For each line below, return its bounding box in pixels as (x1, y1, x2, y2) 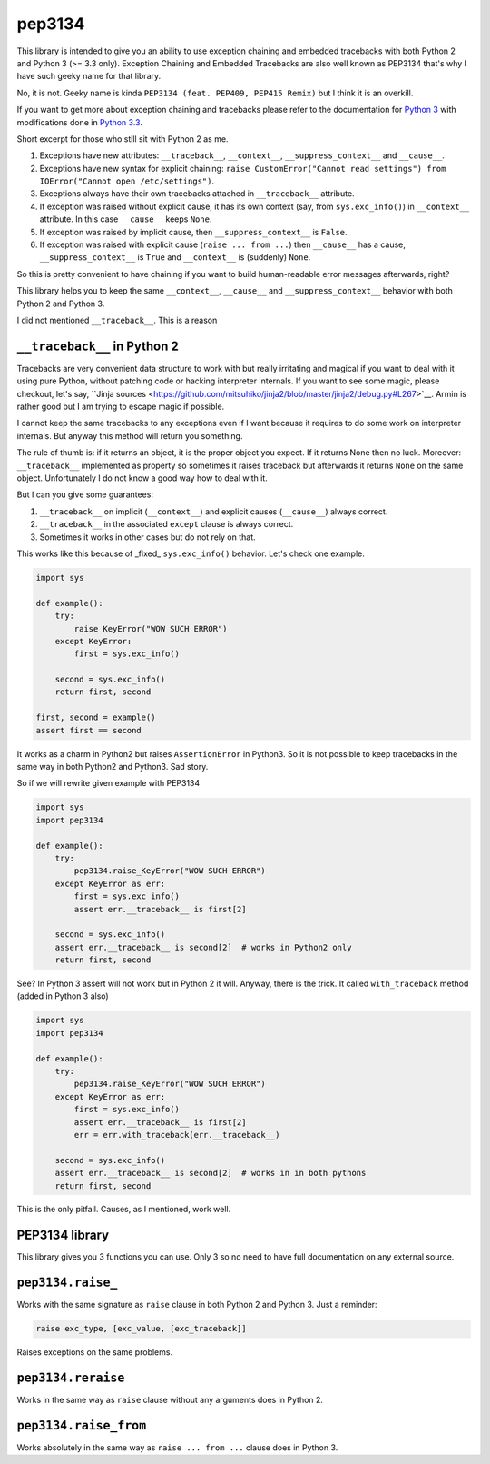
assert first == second (35, 725, 142, 735)
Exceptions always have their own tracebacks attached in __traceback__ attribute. (39, 188, 355, 199)
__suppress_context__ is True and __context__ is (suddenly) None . (39, 252, 311, 263)
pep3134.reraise (16, 1370, 125, 1386)
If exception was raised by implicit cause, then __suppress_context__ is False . (39, 226, 348, 237)
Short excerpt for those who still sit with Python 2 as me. (16, 133, 229, 144)
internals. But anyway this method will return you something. (16, 430, 243, 441)
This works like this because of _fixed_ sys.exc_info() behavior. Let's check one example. (16, 548, 365, 559)
